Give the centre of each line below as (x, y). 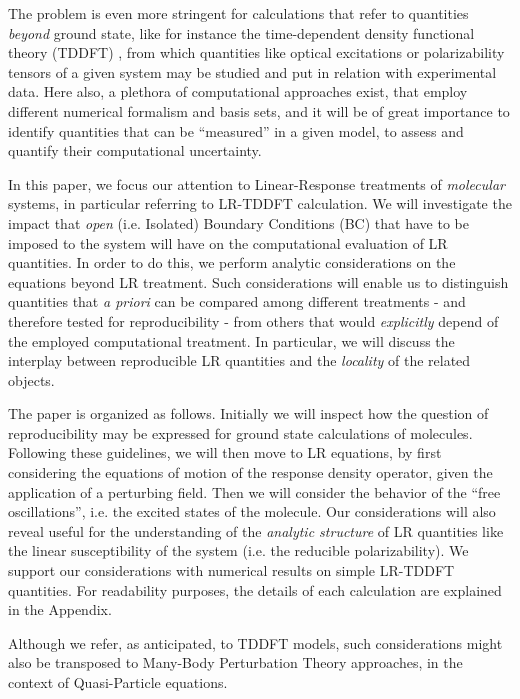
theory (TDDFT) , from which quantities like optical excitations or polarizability (256, 52)
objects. (31, 379)
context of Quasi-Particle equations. (118, 682)
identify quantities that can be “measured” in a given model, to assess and (236, 130)
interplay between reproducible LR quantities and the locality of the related (239, 360)
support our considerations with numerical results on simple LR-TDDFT (231, 570)
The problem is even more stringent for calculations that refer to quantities (238, 13)
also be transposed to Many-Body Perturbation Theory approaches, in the (235, 662)
